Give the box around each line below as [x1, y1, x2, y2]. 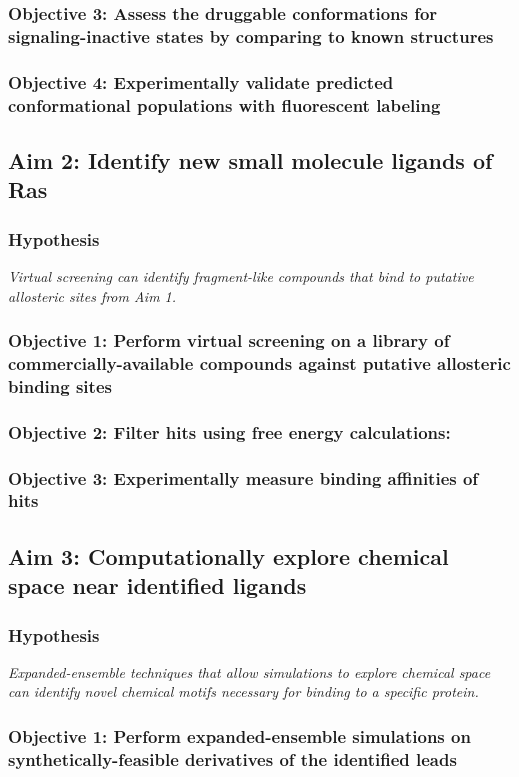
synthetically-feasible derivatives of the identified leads [8, 746, 457, 771]
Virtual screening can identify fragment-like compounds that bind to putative [8, 265, 474, 286]
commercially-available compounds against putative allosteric [8, 350, 511, 375]
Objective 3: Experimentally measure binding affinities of [8, 465, 479, 490]
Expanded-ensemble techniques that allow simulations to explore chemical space [8, 661, 491, 682]
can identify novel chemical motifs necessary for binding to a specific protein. [8, 681, 479, 702]
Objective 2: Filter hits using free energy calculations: [8, 419, 451, 444]
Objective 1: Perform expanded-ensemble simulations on [8, 723, 471, 748]
